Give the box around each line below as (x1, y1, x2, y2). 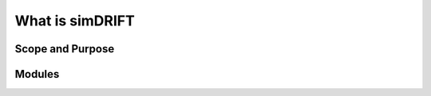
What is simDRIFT (14, 12, 135, 29)
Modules (14, 67, 60, 81)
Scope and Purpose (14, 42, 115, 56)
